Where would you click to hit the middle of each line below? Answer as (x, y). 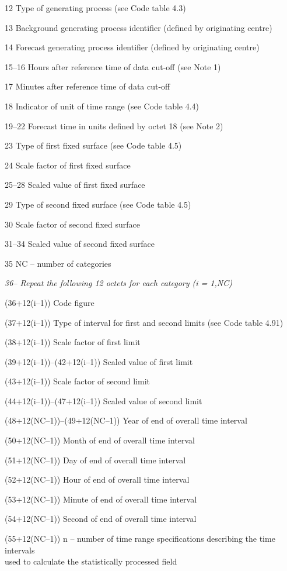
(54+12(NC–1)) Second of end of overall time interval (101, 519)
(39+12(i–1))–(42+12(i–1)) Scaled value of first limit (99, 361)
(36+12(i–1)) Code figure (50, 302)
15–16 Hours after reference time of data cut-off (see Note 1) (113, 66)
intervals (20, 550)
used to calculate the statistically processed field (91, 561)
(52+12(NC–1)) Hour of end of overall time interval (97, 479)
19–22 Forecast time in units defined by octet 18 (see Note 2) (114, 125)
